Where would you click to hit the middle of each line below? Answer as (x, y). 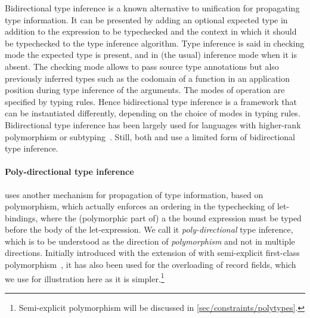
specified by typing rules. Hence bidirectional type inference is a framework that (151, 101)
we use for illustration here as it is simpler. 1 (85, 277)
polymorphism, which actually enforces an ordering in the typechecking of (140, 206)
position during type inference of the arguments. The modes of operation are (145, 90)
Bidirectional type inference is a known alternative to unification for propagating (152, 8)
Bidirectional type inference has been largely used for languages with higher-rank (153, 124)
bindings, (21, 217)
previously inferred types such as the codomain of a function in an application (148, 78)
